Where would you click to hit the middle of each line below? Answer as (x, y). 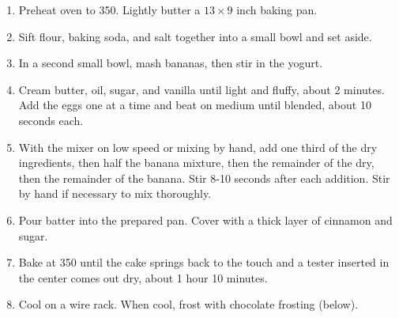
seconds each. (51, 120)
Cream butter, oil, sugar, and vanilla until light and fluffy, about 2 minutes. (201, 89)
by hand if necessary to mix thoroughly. (115, 193)
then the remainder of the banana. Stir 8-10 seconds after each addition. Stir (204, 178)
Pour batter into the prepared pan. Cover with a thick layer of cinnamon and (205, 220)
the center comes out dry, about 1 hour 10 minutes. (143, 277)
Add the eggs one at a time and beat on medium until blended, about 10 (195, 105)
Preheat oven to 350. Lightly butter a (109, 9)
